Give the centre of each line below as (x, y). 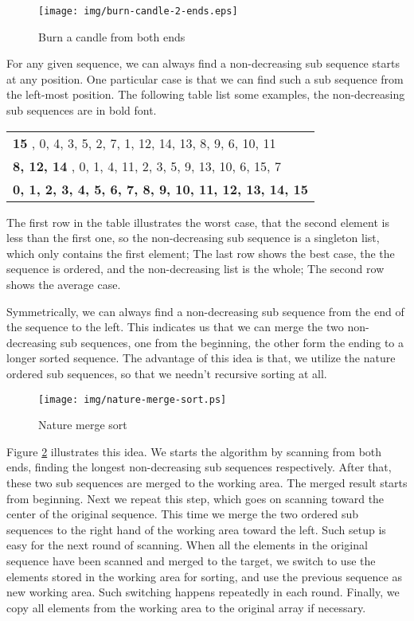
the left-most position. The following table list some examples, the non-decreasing (206, 94)
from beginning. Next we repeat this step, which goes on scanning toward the (195, 498)
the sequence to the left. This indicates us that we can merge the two (175, 327)
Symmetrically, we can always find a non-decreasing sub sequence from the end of (205, 311)
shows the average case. (64, 284)
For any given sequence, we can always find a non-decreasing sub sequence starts (203, 63)
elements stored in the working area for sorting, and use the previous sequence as (204, 576)
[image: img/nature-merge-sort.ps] (133, 399)
